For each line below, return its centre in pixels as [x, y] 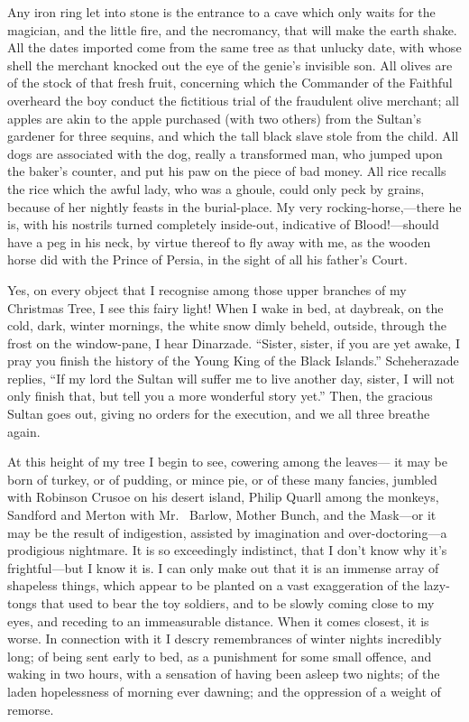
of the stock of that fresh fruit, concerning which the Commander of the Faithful [230, 83]
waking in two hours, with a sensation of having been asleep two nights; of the [224, 674]
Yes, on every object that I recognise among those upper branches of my [207, 289]
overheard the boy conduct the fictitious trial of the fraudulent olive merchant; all [233, 100]
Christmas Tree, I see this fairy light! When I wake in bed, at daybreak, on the [225, 307]
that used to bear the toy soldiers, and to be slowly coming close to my [238, 603]
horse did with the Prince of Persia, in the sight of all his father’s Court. [207, 259]
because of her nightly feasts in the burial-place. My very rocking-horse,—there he [234, 206]
